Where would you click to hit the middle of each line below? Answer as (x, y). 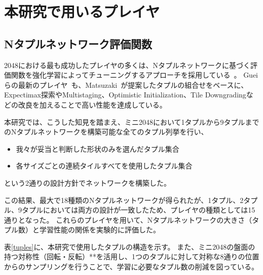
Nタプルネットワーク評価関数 (78, 43)
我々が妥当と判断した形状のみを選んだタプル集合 (98, 148)
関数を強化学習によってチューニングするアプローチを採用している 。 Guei (135, 75)
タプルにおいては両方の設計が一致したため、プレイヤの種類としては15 (138, 210)
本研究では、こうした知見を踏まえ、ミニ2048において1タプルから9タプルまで (132, 122)
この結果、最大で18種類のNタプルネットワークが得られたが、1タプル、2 (124, 200)
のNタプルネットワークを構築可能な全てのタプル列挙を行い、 (106, 132)
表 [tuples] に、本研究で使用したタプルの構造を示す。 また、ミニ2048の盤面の (130, 246)
